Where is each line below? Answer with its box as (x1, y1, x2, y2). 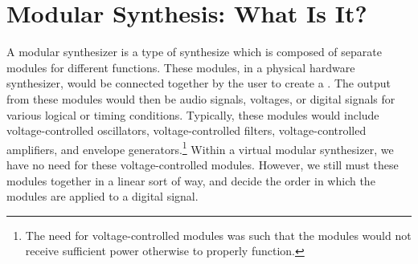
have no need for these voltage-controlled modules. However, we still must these (6, 156, 399, 173)
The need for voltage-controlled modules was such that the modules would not (25, 226, 412, 243)
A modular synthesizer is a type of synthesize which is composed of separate (6, 43, 382, 60)
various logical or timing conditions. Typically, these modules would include (6, 106, 379, 123)
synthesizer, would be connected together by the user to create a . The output (6, 75, 391, 91)
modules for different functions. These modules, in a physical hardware (6, 59, 355, 75)
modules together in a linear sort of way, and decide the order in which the (6, 172, 375, 189)
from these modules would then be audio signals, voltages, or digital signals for (6, 90, 395, 107)
